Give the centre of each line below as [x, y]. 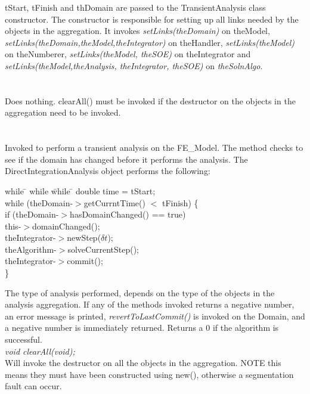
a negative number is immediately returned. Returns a [104, 328]
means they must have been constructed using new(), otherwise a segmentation [149, 374]
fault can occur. [33, 386]
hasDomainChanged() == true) [128, 214]
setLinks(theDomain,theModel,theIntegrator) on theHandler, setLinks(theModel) [150, 42]
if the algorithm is [246, 328]
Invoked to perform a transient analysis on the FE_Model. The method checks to [154, 148]
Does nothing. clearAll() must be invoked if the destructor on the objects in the [150, 100]
